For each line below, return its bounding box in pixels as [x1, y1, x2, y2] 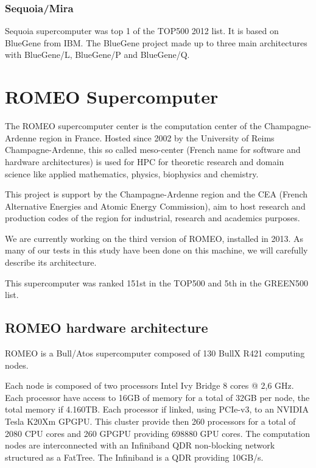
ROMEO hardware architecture [5, 318, 208, 337]
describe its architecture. [5, 256, 97, 269]
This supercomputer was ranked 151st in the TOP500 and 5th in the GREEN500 [5, 276, 308, 289]
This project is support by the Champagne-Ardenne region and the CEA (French [5, 188, 308, 200]
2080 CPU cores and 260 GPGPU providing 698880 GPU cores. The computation [5, 427, 311, 439]
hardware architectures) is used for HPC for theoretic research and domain [5, 155, 284, 168]
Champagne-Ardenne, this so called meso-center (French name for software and [5, 143, 301, 156]
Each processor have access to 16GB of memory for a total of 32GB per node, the [5, 391, 310, 403]
